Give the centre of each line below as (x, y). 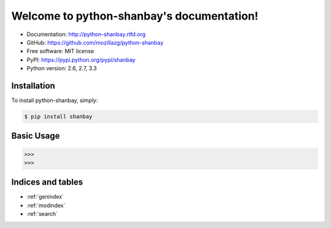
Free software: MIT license (60, 51)
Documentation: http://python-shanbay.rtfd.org (86, 34)
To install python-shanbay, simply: (55, 100)
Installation (33, 86)
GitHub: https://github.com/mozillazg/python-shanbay (95, 42)
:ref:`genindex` (45, 197)
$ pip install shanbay (58, 116)
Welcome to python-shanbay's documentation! (135, 16)
